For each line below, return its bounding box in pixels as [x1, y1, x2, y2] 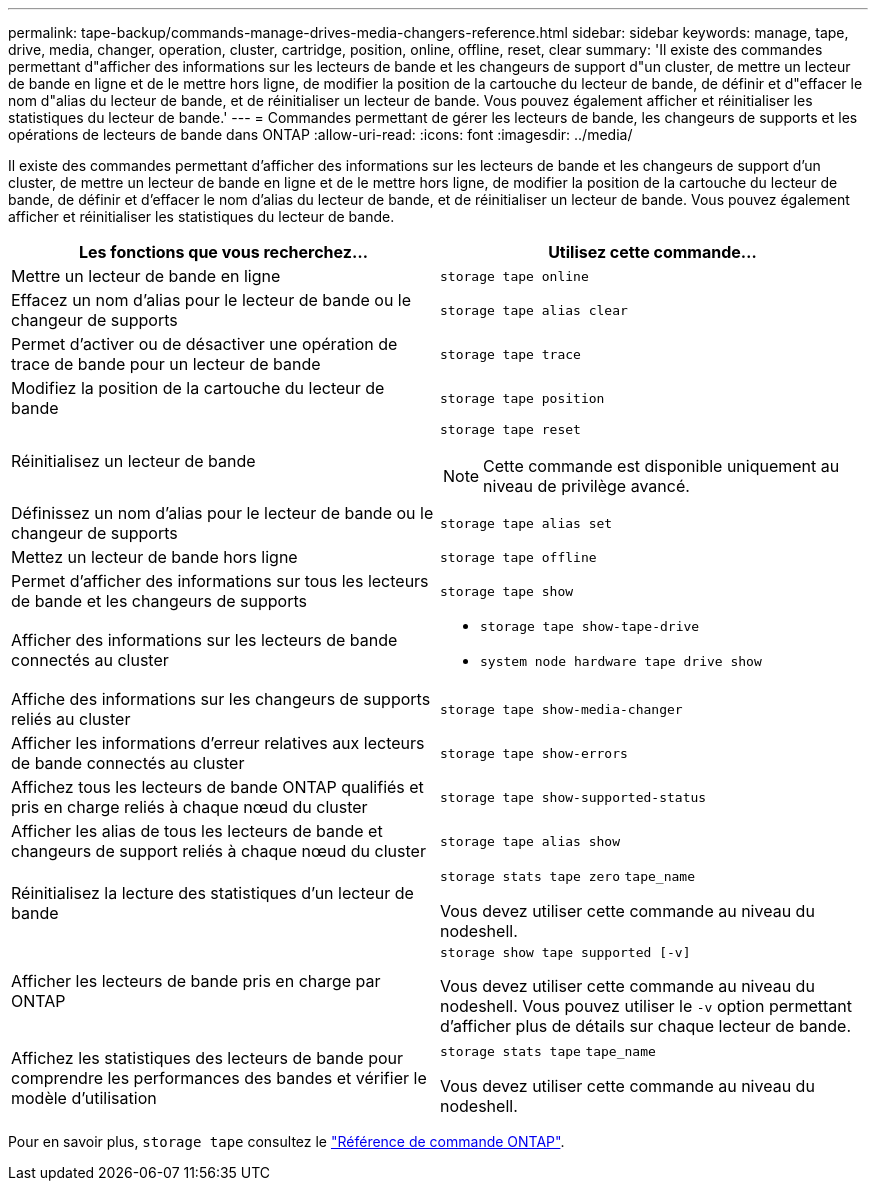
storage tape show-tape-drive [480, 619, 700, 634]
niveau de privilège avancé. [483, 476, 690, 496]
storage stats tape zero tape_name [440, 869, 695, 884]
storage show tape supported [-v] [440, 945, 691, 960]
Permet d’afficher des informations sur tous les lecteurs [11, 571, 429, 591]
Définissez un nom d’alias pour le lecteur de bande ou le [11, 503, 434, 523]
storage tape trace [440, 346, 581, 362]
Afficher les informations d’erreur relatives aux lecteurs [11, 733, 425, 753]
